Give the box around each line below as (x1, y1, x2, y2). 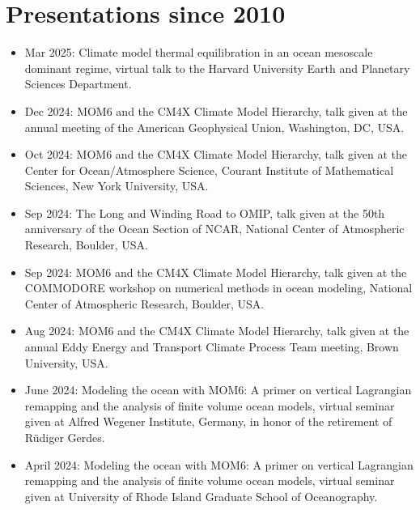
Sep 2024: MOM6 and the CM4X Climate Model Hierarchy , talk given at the (24, 263, 407, 280)
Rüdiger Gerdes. (24, 429, 105, 445)
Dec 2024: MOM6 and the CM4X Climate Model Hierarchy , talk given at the (24, 102, 408, 119)
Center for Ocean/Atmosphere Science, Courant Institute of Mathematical (24, 161, 394, 178)
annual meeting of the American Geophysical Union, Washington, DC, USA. (24, 118, 405, 135)
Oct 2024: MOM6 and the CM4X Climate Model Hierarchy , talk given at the (24, 146, 408, 163)
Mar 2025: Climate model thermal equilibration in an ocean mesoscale (24, 44, 373, 61)
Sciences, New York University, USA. (24, 177, 209, 194)
